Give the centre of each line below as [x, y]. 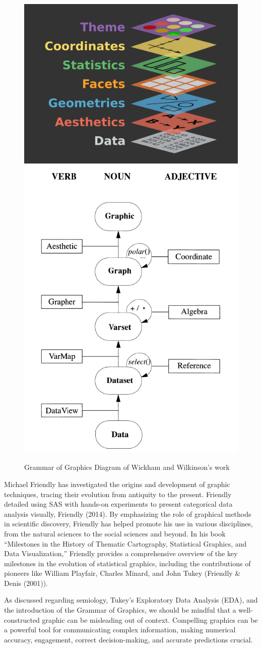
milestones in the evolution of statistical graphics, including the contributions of [127, 563]
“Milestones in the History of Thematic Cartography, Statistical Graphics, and [125, 543]
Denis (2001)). [26, 583]
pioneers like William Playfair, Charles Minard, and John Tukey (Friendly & [122, 573]
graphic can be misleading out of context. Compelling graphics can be [150, 619]
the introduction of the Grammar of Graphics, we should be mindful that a [120, 610]
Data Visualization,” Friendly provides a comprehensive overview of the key [121, 553]
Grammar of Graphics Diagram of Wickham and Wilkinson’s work [127, 467]
